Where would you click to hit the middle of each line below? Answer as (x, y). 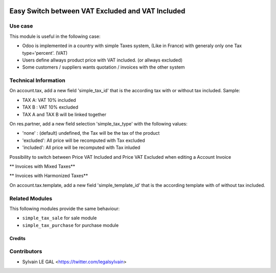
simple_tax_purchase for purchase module (71, 225)
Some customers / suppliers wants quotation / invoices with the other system (103, 67)
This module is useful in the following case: (55, 36)
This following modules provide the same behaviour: (65, 208)
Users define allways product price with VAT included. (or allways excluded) (102, 60)
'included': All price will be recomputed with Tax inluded (81, 148)
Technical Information (38, 80)
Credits (17, 238)
